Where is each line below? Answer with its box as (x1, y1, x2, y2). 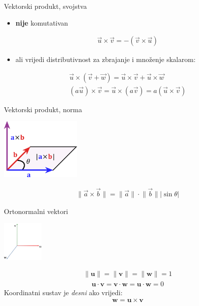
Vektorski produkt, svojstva (4, 1, 87, 11)
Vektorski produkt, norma (4, 104, 82, 114)
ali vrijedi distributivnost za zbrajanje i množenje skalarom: (15, 54, 196, 64)
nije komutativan (15, 17, 68, 28)
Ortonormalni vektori (4, 206, 68, 216)
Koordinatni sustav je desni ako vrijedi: (4, 287, 123, 297)
